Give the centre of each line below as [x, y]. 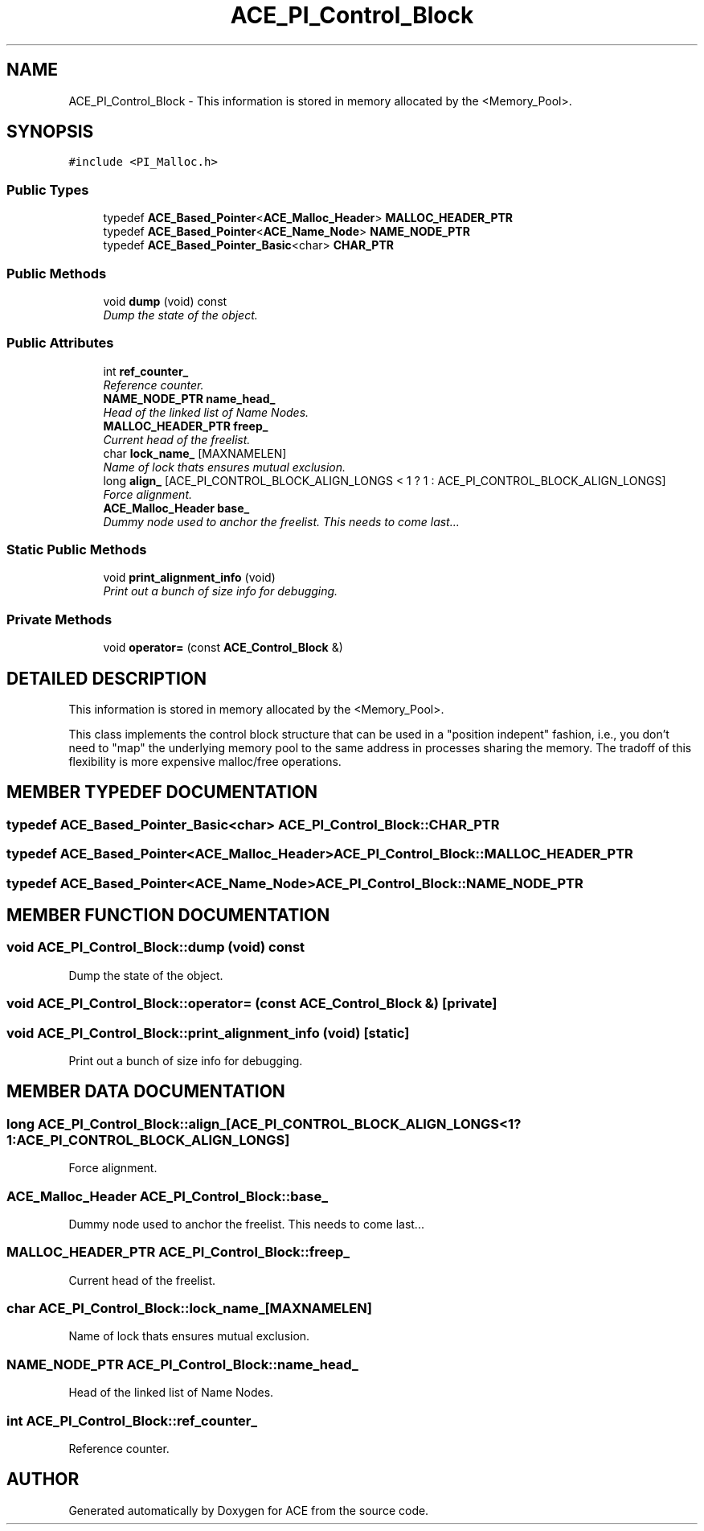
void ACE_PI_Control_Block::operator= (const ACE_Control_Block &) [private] [252, 1004]
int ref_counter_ [146, 371]
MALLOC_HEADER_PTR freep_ [186, 426]
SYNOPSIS [50, 132]
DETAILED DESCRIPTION [107, 678]
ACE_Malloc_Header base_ [176, 508]
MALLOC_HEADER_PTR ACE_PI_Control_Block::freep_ [178, 1252]
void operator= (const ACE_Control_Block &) [223, 648]
